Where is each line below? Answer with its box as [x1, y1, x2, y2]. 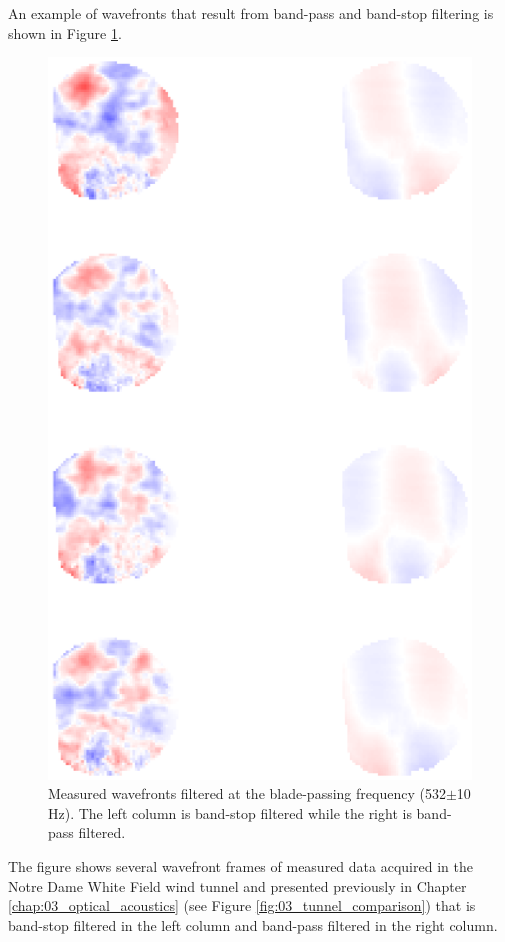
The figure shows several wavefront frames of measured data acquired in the [8, 855, 473, 876]
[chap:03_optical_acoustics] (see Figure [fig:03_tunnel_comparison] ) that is [8, 895, 476, 916]
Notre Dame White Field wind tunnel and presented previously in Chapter [8, 875, 467, 896]
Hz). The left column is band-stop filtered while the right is [48, 802, 412, 823]
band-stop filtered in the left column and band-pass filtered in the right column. [8, 914, 498, 935]
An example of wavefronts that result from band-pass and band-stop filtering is [8, 3, 494, 23]
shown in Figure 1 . [8, 22, 122, 43]
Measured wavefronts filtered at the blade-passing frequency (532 [48, 783, 446, 804]
